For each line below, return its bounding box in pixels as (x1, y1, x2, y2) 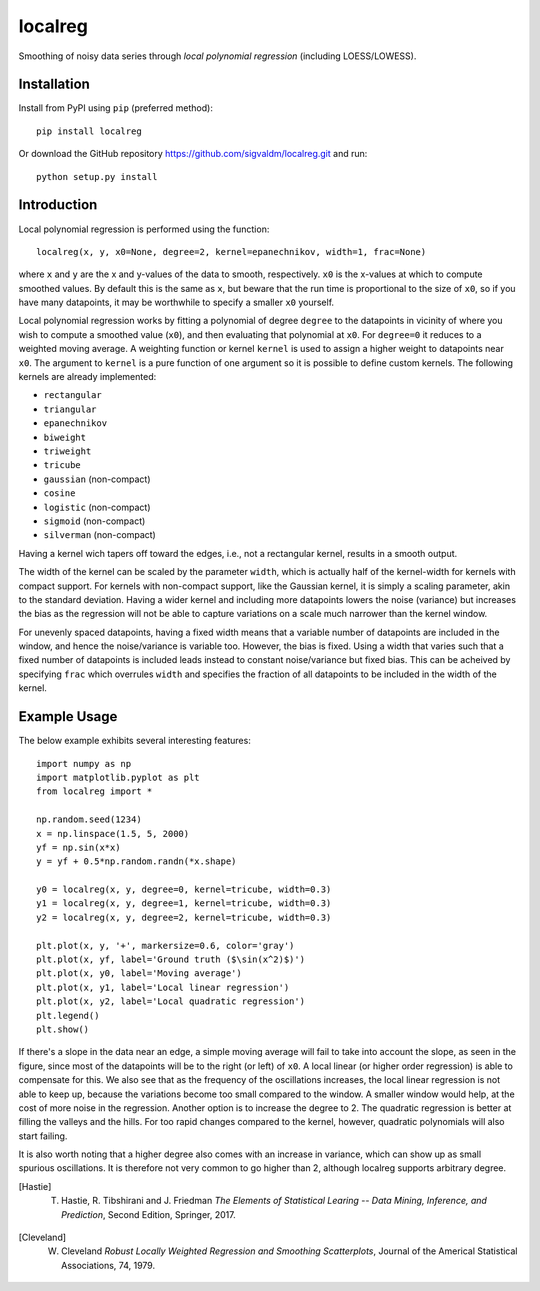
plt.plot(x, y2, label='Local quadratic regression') (36, 996, 305, 1007)
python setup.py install (36, 171, 158, 182)
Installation (18, 76, 90, 93)
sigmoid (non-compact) (43, 515, 146, 527)
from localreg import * (36, 786, 153, 797)
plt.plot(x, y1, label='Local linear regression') (36, 981, 290, 993)
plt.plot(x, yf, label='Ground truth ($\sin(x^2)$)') (36, 954, 305, 965)
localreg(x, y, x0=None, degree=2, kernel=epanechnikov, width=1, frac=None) (36, 246, 427, 257)
